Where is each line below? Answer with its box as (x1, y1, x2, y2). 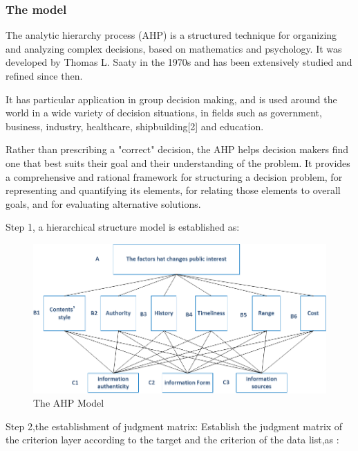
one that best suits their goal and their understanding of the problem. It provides (6, 155, 350, 170)
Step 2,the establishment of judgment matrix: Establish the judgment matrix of (6, 418, 343, 433)
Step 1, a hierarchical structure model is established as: (6, 220, 240, 234)
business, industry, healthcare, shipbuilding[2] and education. (6, 118, 264, 133)
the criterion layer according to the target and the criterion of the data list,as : (6, 432, 339, 447)
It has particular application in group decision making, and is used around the (6, 91, 337, 106)
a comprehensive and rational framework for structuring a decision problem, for (6, 169, 343, 184)
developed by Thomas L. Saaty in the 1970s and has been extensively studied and (6, 55, 352, 69)
